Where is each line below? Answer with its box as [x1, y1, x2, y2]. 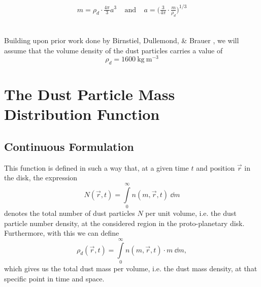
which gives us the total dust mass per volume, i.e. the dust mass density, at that [4, 263, 257, 273]
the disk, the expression [4, 172, 78, 183]
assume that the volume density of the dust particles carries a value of [4, 45, 223, 55]
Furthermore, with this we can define [4, 228, 119, 238]
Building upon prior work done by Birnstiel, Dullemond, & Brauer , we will [4, 35, 239, 45]
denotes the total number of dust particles [4, 208, 135, 218]
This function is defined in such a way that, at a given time [4, 162, 189, 173]
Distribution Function [4, 104, 160, 124]
